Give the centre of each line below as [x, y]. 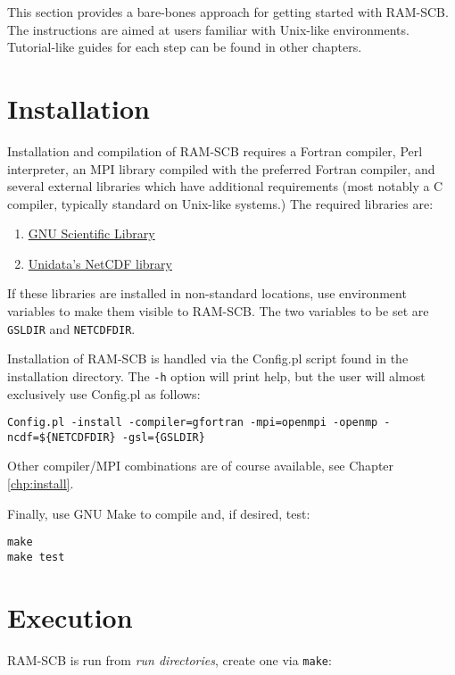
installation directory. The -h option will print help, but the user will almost [216, 375]
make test [36, 557]
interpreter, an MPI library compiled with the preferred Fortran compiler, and [221, 168]
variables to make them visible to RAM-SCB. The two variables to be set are [218, 311]
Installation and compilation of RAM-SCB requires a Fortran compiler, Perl [215, 150]
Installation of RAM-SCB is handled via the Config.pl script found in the [208, 358]
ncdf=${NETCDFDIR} [62, 437]
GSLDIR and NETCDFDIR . [71, 328]
